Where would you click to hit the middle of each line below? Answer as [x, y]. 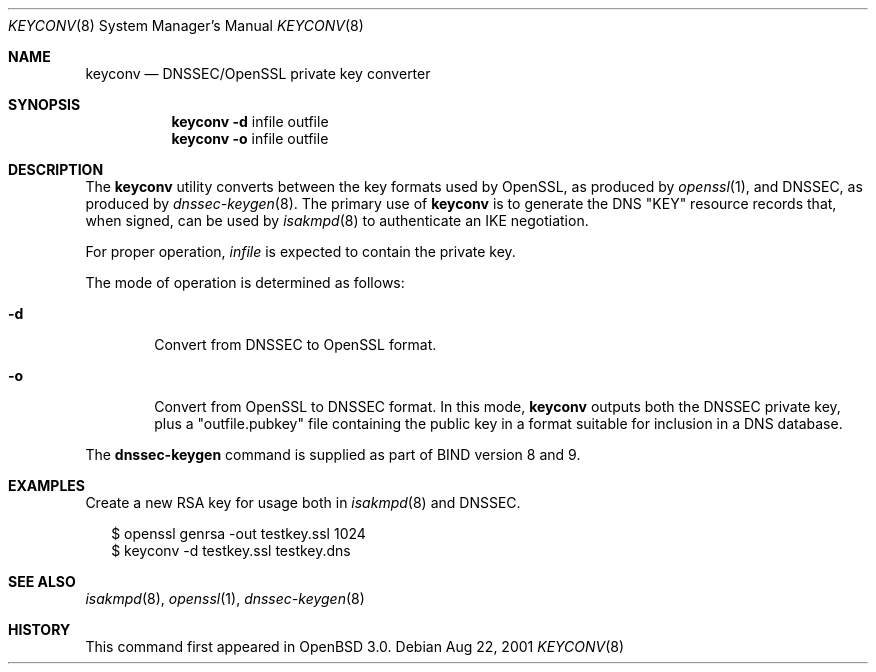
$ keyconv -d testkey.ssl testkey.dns [231, 550]
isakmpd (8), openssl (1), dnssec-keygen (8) [225, 598]
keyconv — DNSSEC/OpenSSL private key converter [258, 73]
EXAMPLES [46, 485]
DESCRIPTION [56, 169]
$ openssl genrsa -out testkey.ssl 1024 [238, 533]
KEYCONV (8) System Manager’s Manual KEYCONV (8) [186, 25]
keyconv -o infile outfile [250, 138]
